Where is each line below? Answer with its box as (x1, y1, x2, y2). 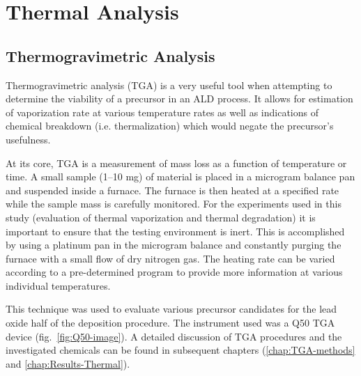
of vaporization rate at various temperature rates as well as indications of (6, 104, 318, 119)
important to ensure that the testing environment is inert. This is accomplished (6, 224, 345, 238)
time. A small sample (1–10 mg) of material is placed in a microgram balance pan (6, 169, 355, 184)
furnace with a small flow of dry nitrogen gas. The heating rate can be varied (6, 251, 335, 265)
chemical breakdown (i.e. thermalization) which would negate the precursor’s (6, 118, 334, 133)
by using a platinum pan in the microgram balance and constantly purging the (6, 237, 341, 252)
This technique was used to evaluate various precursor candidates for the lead (6, 301, 337, 316)
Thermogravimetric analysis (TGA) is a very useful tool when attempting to (6, 77, 332, 92)
